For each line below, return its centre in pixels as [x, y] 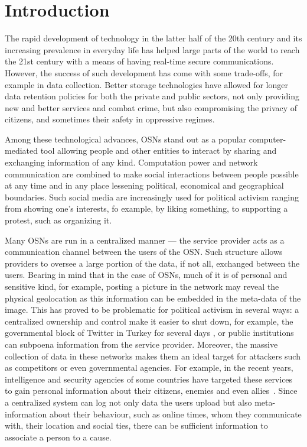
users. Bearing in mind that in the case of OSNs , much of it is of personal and [146, 275]
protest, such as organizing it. [58, 220]
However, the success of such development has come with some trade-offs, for [144, 72]
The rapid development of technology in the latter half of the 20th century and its [153, 38]
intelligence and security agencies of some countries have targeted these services [149, 379]
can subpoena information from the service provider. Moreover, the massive [141, 344]
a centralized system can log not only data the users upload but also [128, 402]
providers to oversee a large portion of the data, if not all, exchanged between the [152, 263]
